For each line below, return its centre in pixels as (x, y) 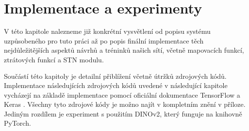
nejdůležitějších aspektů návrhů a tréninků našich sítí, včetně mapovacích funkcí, (124, 50)
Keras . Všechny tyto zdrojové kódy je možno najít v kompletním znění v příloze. (125, 104)
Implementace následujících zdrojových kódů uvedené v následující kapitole (116, 85)
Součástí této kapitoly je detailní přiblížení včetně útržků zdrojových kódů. (115, 76)
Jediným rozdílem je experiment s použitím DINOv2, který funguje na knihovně (123, 113)
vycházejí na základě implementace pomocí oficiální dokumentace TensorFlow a (122, 95)
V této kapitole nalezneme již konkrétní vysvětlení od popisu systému (107, 31)
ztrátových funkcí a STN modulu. (54, 59)
